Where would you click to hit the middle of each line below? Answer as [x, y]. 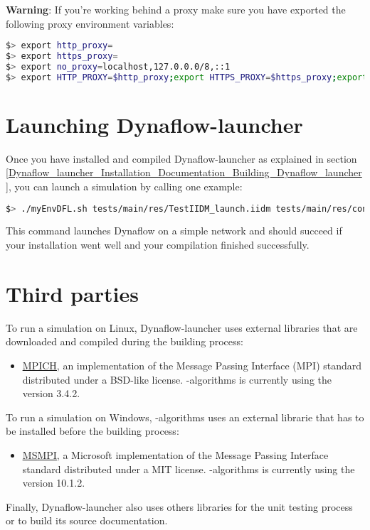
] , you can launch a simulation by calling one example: [124, 186]
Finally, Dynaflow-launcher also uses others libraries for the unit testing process [179, 506]
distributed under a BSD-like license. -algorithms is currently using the [177, 379]
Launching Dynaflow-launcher [154, 124]
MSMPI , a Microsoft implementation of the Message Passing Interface [175, 454]
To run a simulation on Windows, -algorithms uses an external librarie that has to [185, 417]
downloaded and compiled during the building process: [125, 341]
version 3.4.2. [51, 393]
